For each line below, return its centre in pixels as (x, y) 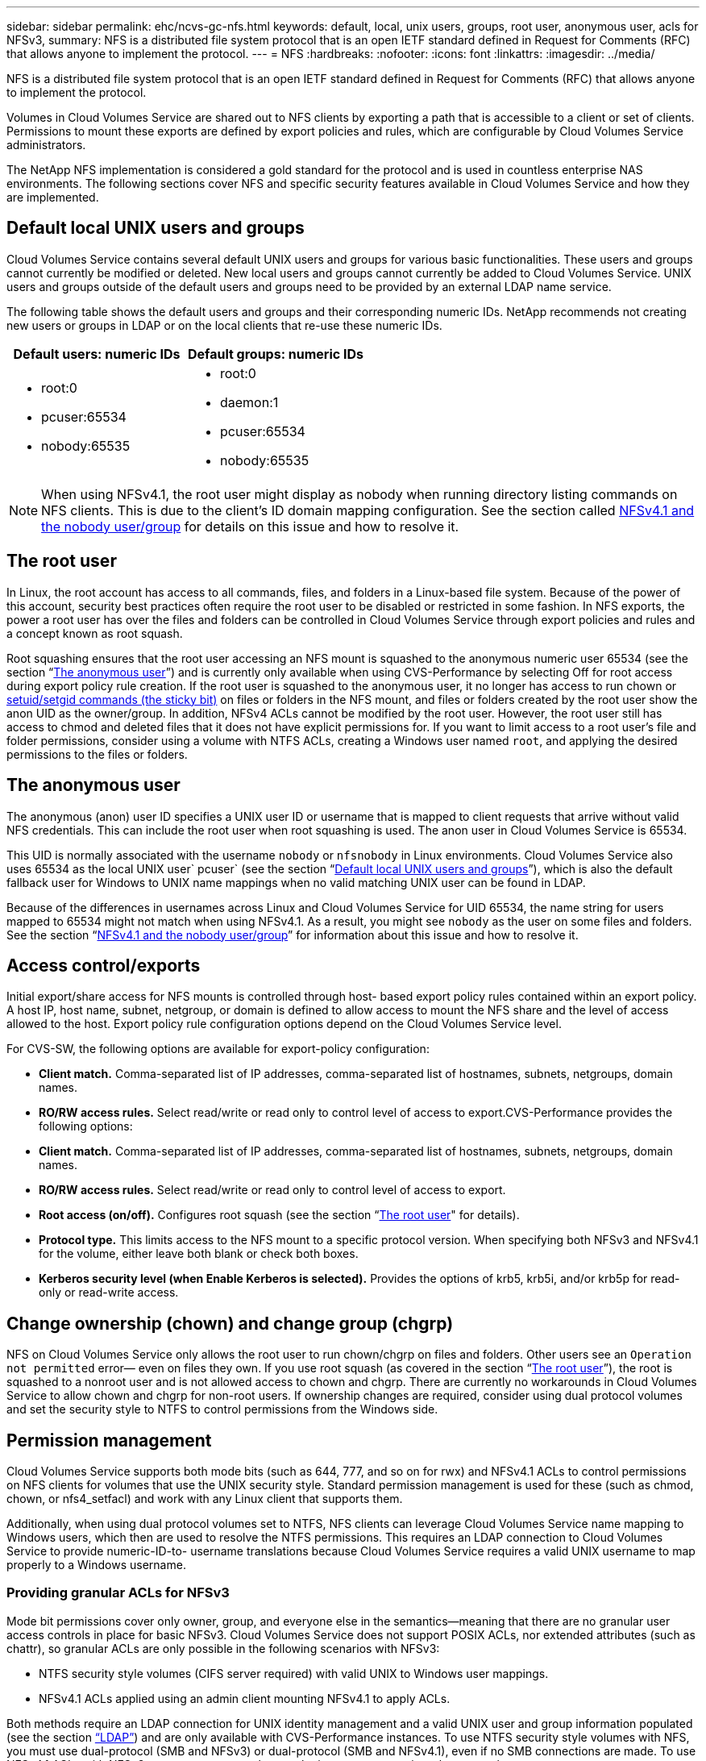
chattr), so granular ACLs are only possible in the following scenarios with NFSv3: (223, 1648)
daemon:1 (249, 402)
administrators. (46, 145)
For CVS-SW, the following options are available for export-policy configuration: (218, 1049)
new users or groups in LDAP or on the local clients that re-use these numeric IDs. (224, 325)
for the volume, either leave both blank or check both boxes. (199, 1254)
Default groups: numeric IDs (275, 354)
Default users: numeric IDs (97, 354)
